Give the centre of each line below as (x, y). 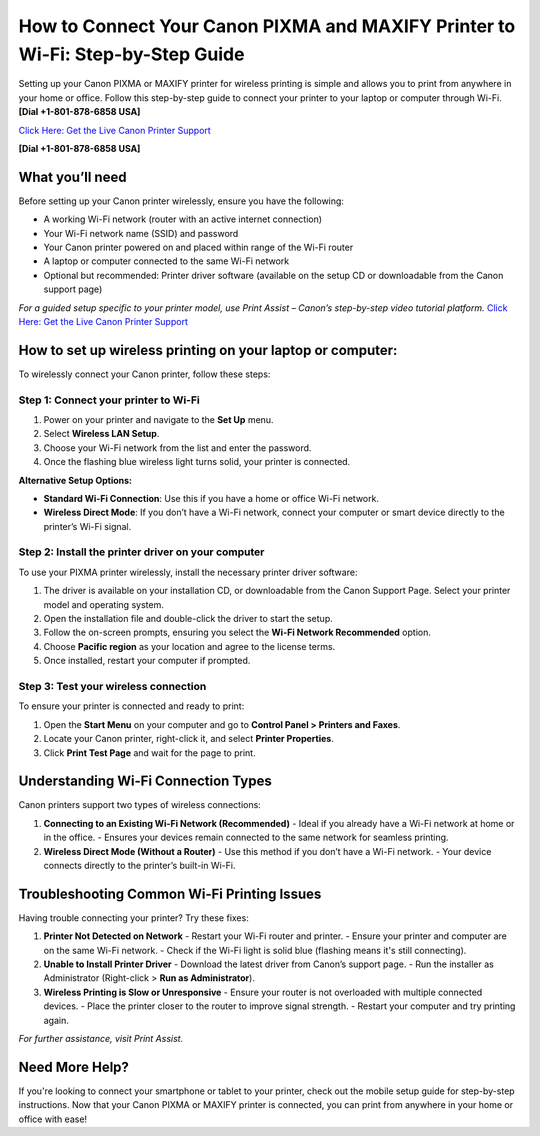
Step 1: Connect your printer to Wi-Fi (109, 400)
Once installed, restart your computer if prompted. (147, 661)
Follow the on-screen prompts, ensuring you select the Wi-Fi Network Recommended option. (237, 632)
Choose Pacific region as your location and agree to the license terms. (189, 646)
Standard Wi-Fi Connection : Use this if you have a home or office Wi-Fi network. (211, 498)
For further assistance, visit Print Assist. (101, 1039)
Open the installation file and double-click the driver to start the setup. (188, 619)
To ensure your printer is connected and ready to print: (131, 706)
